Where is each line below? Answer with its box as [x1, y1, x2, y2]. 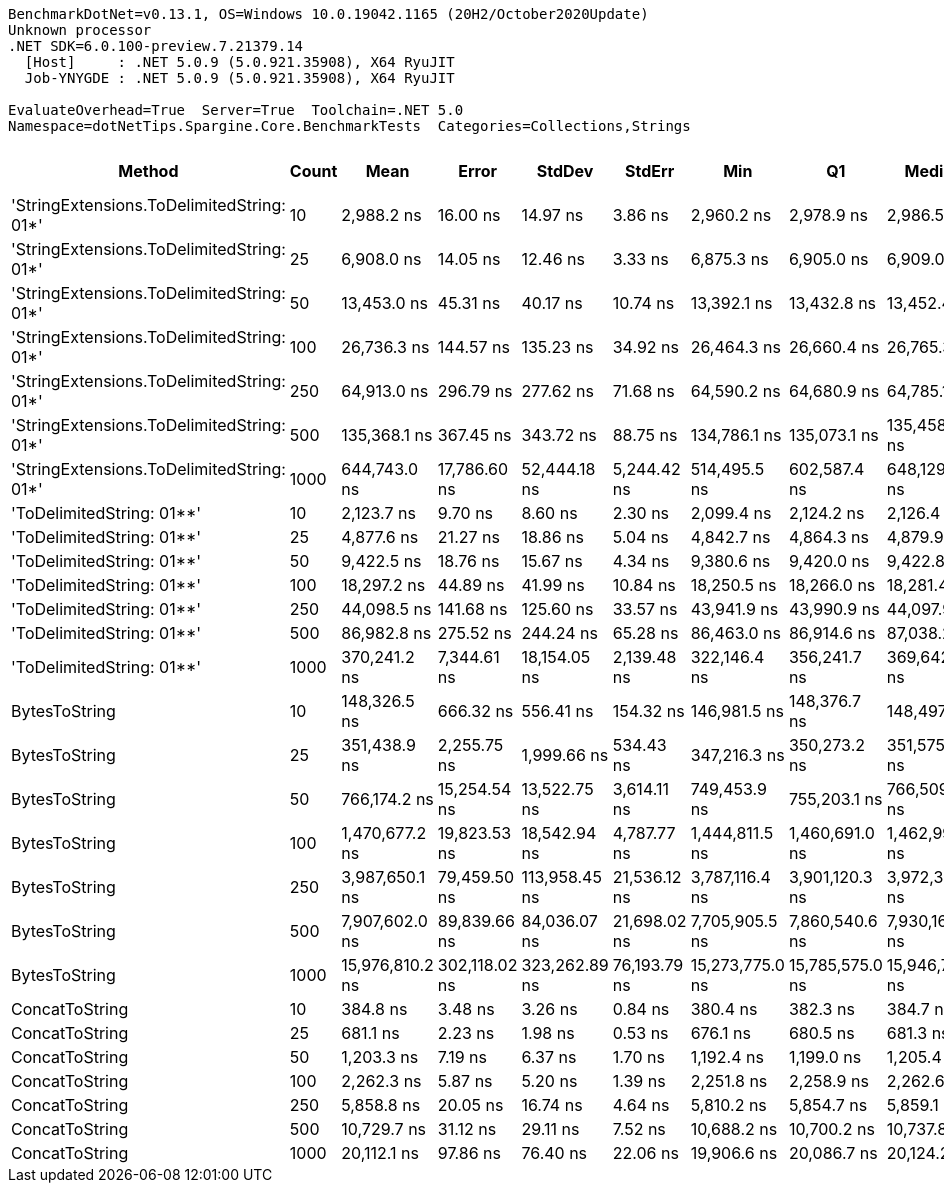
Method [118, 161, 179, 181]
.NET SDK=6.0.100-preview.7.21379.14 [8, 38, 304, 54]
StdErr [625, 161, 675, 181]
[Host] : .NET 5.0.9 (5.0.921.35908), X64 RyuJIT [24, 54, 455, 70]
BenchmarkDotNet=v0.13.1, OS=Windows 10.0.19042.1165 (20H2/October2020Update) [8, 6, 649, 22]
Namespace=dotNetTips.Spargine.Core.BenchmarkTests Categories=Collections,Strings [8, 118, 691, 134]
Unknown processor [8, 22, 152, 38]
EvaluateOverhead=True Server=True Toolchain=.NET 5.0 [8, 102, 464, 118]
